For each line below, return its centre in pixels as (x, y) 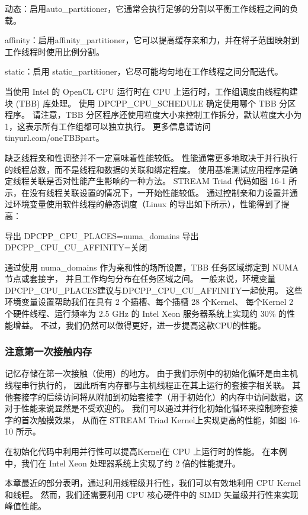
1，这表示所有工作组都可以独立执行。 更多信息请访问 (108, 126)
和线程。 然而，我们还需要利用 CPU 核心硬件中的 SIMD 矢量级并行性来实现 (152, 494)
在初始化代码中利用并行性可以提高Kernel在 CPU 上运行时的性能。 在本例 (146, 451)
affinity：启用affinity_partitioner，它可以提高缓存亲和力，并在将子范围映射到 (152, 40)
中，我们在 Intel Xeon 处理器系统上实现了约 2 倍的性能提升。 (123, 463)
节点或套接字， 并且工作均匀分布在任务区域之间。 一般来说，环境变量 (140, 279)
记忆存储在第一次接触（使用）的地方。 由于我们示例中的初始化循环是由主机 (151, 373)
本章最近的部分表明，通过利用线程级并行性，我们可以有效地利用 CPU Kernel (153, 483)
